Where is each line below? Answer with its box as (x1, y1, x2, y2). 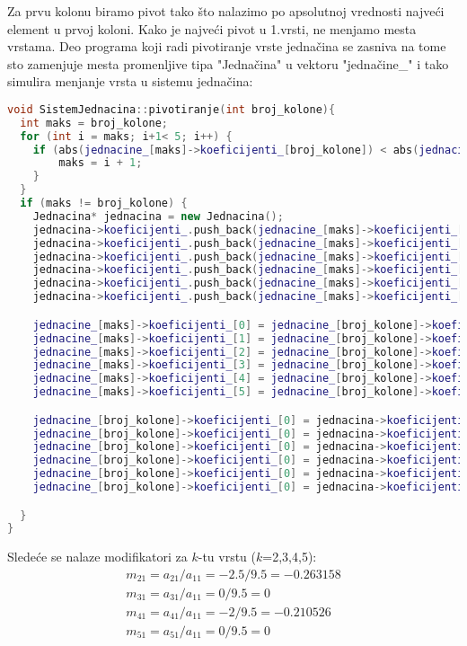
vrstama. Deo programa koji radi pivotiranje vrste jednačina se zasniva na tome (7, 37, 446, 56)
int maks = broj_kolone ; (20, 116, 169, 129)
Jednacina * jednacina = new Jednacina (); (32, 209, 284, 223)
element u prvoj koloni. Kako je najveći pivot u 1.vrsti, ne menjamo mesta (7, 19, 417, 38)
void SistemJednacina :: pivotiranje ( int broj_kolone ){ (7, 102, 336, 116)
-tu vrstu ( (198, 547, 257, 566)
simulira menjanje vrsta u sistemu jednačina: (7, 72, 253, 91)
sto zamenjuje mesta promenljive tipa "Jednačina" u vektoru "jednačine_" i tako (7, 54, 449, 73)
